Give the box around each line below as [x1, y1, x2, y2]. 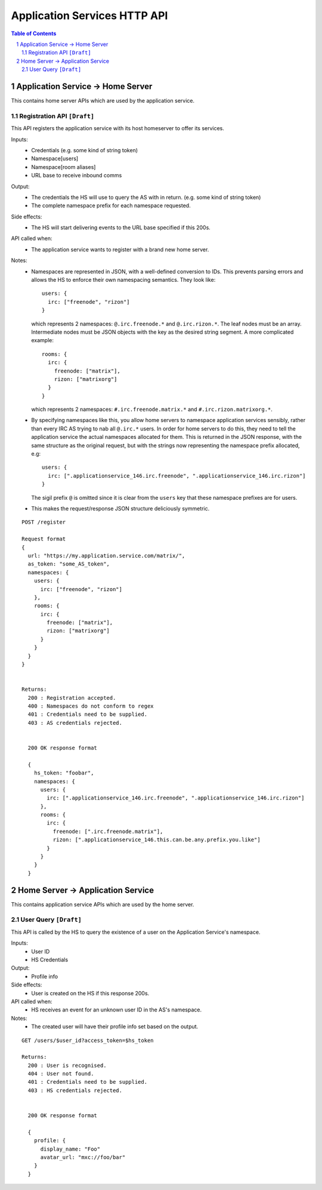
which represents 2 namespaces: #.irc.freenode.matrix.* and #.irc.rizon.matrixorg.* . [31, 406, 273, 413]
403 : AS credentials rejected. [27, 719, 122, 726]
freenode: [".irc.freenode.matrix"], [52, 828, 163, 835]
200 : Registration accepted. [27, 694, 116, 701]
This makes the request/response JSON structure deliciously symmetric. [31, 505, 210, 512]
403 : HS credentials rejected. [27, 1087, 122, 1094]
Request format [21, 536, 66, 543]
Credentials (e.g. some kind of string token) [31, 146, 138, 153]
